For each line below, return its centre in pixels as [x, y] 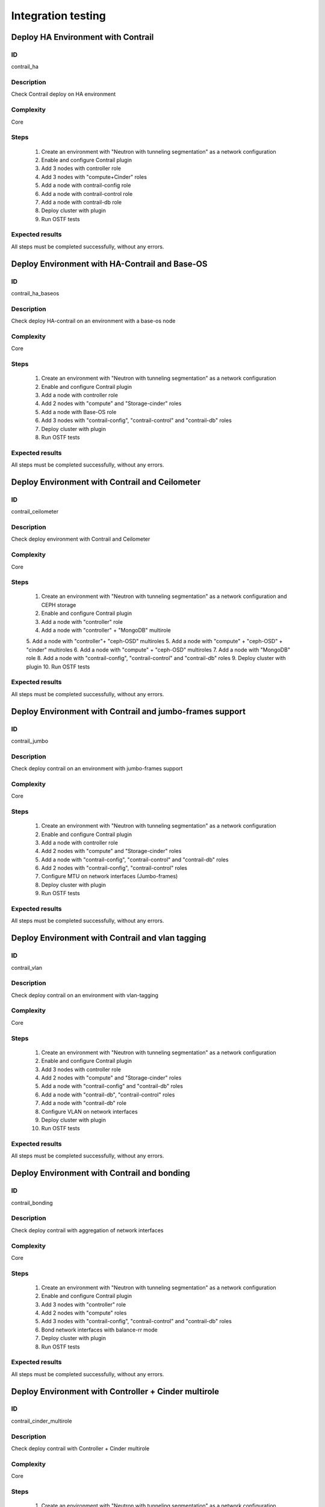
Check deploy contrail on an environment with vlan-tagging [85, 995]
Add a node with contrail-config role [86, 185]
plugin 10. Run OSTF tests [58, 667]
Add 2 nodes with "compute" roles [84, 1313]
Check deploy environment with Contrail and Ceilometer [81, 539]
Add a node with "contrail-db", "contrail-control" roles [108, 1095]
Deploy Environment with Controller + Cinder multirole [115, 1392]
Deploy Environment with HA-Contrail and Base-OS [109, 264]
